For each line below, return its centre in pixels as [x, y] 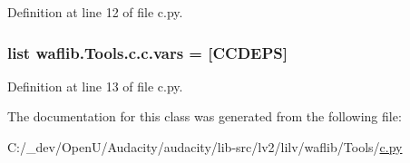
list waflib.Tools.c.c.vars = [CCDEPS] [147, 52]
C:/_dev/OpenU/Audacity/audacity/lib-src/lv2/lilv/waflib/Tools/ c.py [205, 147]
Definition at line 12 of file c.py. [95, 12]
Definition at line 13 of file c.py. [95, 86]
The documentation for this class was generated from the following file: [205, 116]
